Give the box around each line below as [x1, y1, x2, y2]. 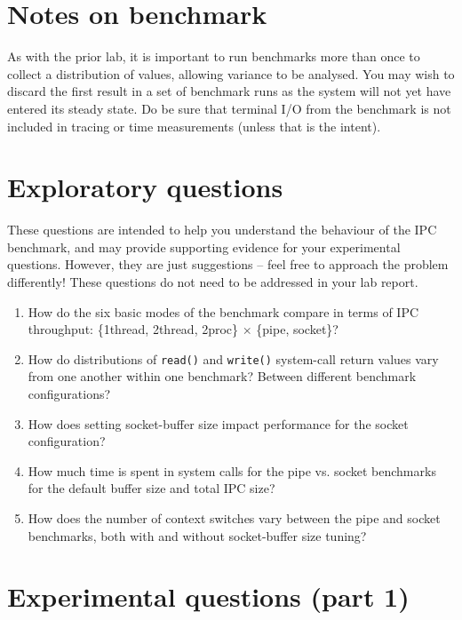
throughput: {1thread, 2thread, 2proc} [28, 320, 239, 338]
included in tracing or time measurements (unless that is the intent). [7, 116, 381, 135]
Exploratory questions [7, 169, 283, 205]
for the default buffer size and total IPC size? [28, 479, 275, 497]
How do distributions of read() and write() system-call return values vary [28, 349, 439, 368]
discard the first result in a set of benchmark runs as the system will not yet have [7, 82, 451, 100]
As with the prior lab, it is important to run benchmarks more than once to [7, 47, 420, 66]
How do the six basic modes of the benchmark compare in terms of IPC [28, 302, 419, 321]
